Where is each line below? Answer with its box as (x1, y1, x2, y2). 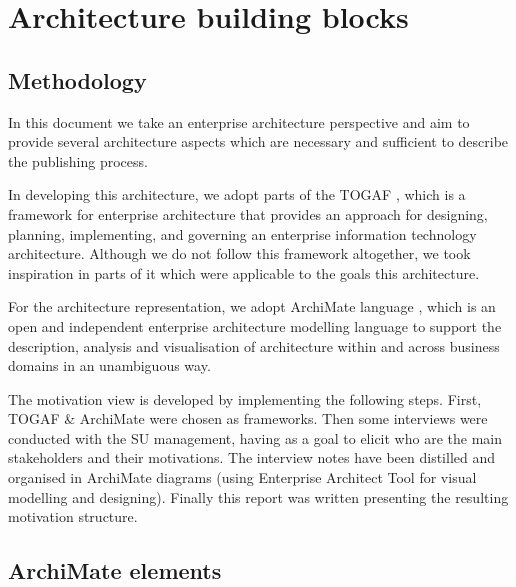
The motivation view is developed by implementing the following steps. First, (8, 388, 482, 409)
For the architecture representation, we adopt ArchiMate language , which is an (8, 296, 496, 317)
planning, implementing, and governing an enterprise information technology (8, 223, 477, 244)
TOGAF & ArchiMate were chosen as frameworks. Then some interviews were (8, 408, 488, 429)
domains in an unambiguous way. (8, 355, 211, 376)
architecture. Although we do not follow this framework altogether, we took (8, 243, 471, 264)
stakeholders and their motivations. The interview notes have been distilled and (8, 447, 496, 468)
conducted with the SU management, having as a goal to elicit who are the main (8, 427, 502, 448)
